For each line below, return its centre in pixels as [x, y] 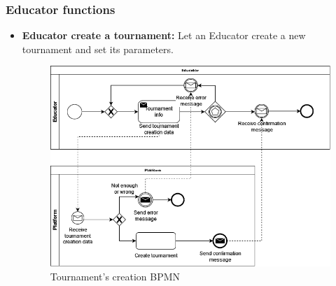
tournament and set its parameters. [98, 49]
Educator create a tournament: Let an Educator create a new [164, 35]
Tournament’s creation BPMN [115, 277]
